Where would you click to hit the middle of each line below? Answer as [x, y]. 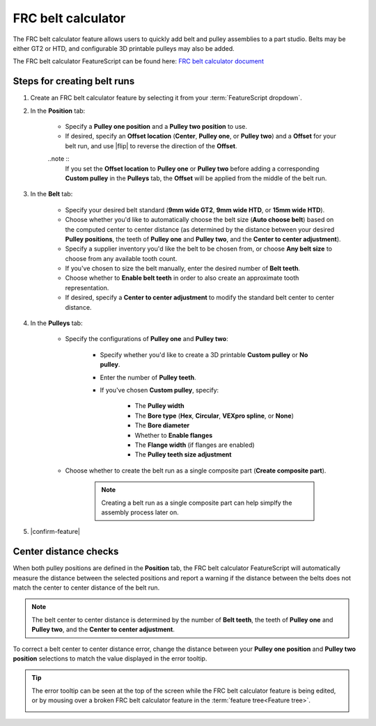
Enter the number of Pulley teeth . [148, 377]
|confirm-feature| [55, 532]
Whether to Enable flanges [174, 435]
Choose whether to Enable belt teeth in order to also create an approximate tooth [182, 278]
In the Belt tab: [52, 194]
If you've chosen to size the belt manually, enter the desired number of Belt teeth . [183, 269]
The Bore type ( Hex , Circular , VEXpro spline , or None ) [214, 416]
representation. [87, 287]
